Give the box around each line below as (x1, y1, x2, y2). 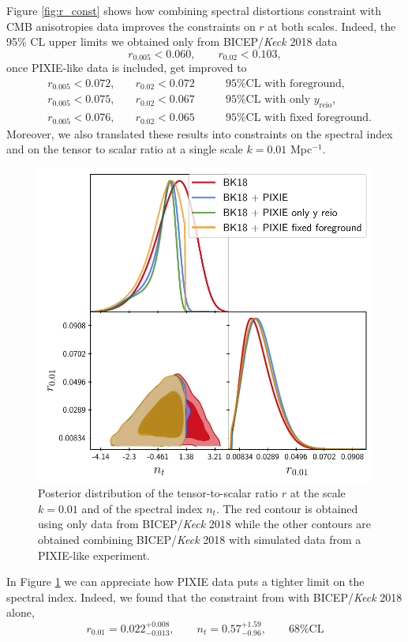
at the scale (290, 485, 346, 501)
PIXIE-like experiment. (38, 546, 150, 563)
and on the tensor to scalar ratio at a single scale (6, 141, 243, 157)
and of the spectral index (81, 500, 203, 516)
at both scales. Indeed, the (268, 17, 396, 34)
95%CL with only (225, 94, 311, 106)
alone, (6, 604, 35, 621)
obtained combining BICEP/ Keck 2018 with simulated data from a (38, 531, 361, 548)
